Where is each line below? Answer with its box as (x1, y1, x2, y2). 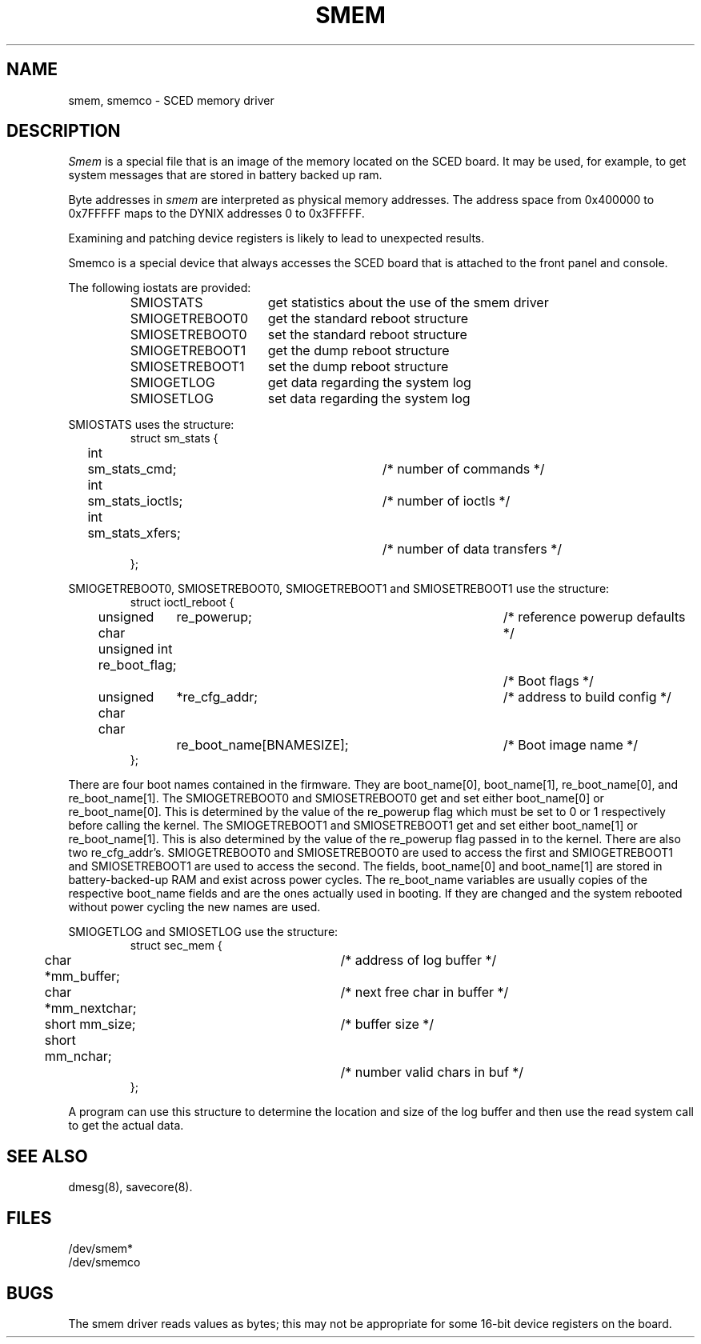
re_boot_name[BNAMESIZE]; (176, 737, 349, 754)
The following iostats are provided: (68, 281, 251, 295)
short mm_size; (44, 1016, 136, 1033)
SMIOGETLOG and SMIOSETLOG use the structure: (68, 925, 338, 939)
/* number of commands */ (382, 461, 545, 478)
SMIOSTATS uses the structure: (68, 418, 234, 432)
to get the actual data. (68, 1118, 184, 1133)
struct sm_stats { (130, 431, 218, 446)
